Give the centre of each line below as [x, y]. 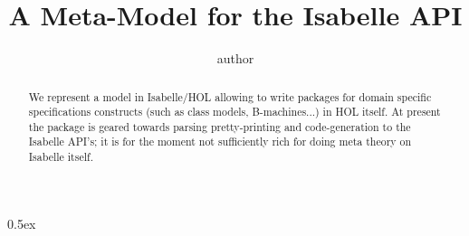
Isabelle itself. [61, 157]
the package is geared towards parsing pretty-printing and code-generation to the [220, 126]
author [235, 58]
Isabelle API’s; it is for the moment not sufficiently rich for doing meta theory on [220, 142]
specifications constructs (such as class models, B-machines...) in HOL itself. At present [234, 112]
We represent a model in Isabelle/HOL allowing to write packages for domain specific [230, 96]
